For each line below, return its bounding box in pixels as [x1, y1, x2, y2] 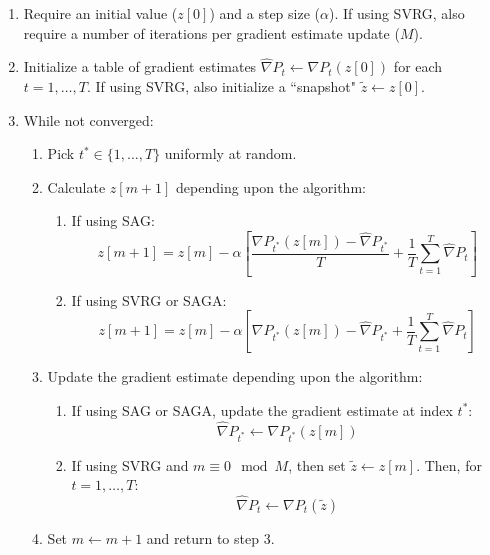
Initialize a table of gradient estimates [23, 56, 257, 77]
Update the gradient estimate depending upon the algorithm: [47, 366, 423, 387]
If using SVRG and [71, 454, 189, 475]
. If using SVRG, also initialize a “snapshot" [86, 76, 357, 96]
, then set [288, 454, 346, 475]
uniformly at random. [164, 143, 297, 164]
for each [393, 56, 443, 77]
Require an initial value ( [23, 3, 178, 23]
